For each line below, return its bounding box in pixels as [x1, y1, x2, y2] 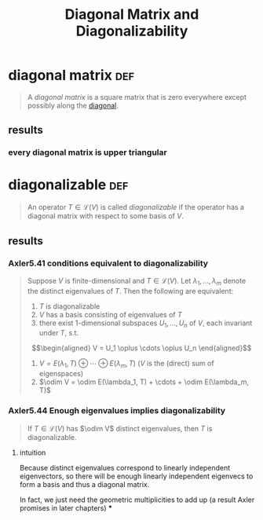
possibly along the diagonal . [27, 101, 119, 110]
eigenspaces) [38, 369, 84, 379]
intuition [19, 448, 46, 457]
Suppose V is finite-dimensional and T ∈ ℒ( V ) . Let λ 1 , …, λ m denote [27, 276, 247, 287]
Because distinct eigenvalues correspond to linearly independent [19, 463, 231, 472]
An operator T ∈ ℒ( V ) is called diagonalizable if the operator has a [27, 203, 245, 212]
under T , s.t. [38, 328, 79, 338]
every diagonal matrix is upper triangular [8, 147, 167, 158]
